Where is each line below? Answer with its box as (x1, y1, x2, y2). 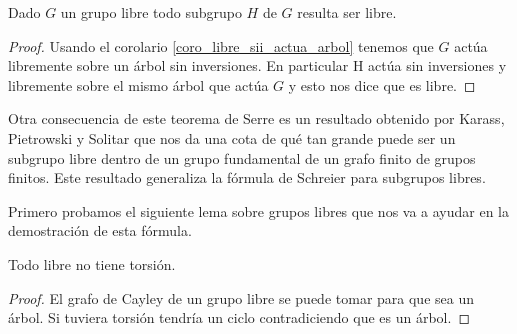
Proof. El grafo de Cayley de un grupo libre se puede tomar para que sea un (8, 287, 474, 308)
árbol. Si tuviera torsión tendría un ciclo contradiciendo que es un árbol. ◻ (8, 307, 471, 328)
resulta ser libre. (297, 2, 397, 22)
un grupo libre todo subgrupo (60, 2, 242, 22)
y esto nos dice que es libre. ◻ (288, 74, 476, 95)
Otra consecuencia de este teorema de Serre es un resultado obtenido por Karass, (8, 108, 505, 129)
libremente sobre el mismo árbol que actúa (8, 74, 269, 95)
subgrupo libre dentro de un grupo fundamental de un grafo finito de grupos (8, 147, 476, 168)
